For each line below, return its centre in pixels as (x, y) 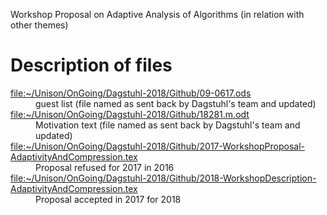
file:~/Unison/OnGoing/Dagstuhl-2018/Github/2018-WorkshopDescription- (163, 178)
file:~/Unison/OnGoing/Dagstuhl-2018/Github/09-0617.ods (131, 93)
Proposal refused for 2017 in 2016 (105, 167)
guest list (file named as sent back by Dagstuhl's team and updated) (176, 103)
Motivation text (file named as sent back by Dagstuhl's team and (168, 125)
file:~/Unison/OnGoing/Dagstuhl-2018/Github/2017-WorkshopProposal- (157, 146)
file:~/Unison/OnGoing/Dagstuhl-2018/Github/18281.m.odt (130, 114)
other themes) (39, 25)
